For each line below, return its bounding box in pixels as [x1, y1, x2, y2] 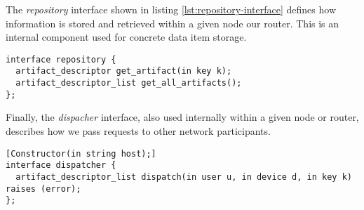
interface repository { [6, 54, 116, 65]
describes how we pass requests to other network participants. [6, 124, 271, 138]
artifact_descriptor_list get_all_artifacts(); [15, 78, 242, 88]
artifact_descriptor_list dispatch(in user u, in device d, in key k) [15, 171, 352, 182]
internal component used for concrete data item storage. [6, 29, 247, 44]
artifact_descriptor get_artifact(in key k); [15, 66, 232, 77]
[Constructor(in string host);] [6, 148, 156, 159]
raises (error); [6, 183, 81, 194]
